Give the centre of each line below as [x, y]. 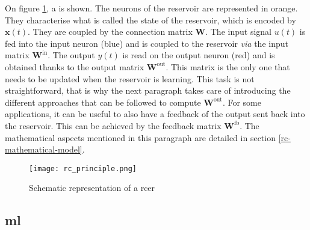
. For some [242, 102]
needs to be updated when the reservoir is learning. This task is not [130, 78]
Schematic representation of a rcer [92, 188]
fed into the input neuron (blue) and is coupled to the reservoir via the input [147, 43]
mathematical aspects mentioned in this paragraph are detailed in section [140, 137]
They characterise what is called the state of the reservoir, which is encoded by [150, 20]
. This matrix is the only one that [228, 66]
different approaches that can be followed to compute [103, 102]
